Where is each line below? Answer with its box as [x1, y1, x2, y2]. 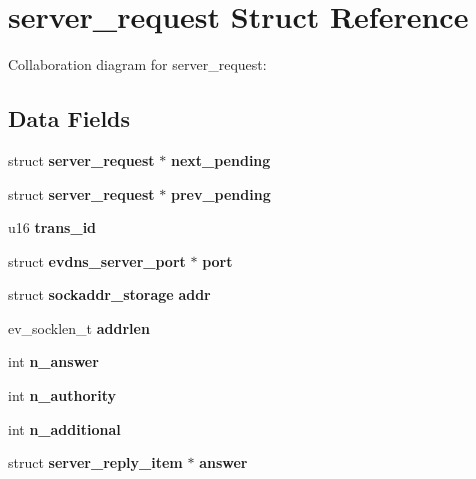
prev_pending [170, 183, 271, 204]
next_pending [170, 149, 271, 170]
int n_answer [8, 351, 99, 372]
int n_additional [8, 418, 121, 439]
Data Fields [8, 103, 131, 134]
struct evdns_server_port [8, 250, 186, 271]
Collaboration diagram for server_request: [8, 54, 267, 75]
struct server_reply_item [8, 452, 183, 473]
